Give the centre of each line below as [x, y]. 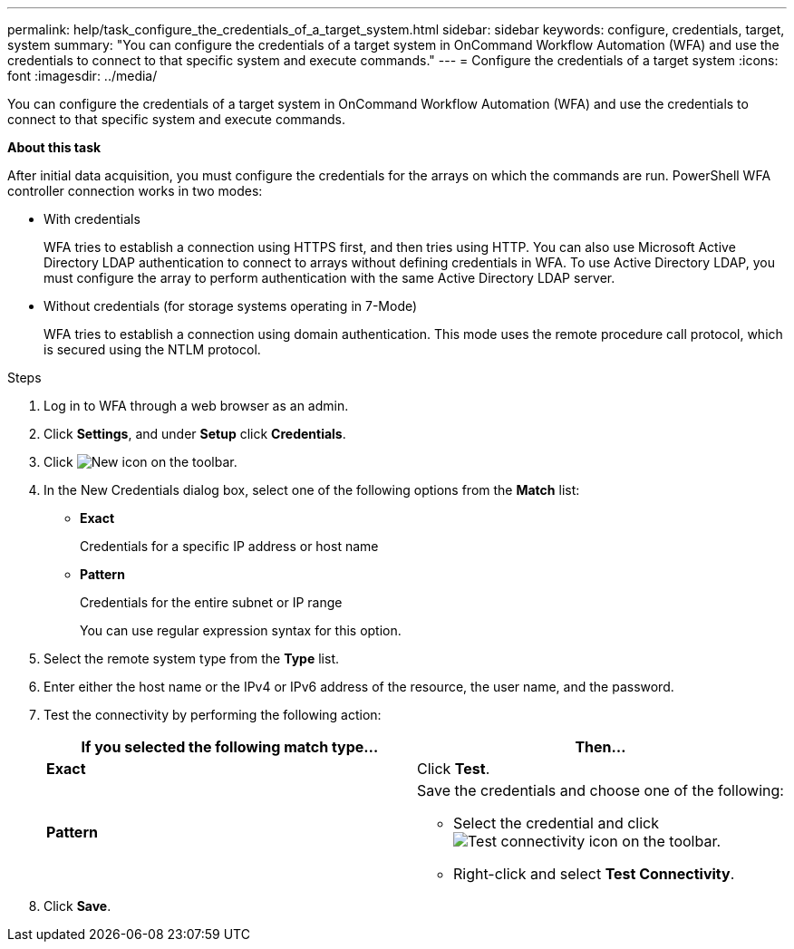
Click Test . [454, 769]
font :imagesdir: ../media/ [82, 76]
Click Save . [77, 906]
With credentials [92, 219]
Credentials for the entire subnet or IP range [211, 602]
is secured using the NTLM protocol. [152, 349]
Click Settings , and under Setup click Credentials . [195, 434]
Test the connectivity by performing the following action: [213, 715]
